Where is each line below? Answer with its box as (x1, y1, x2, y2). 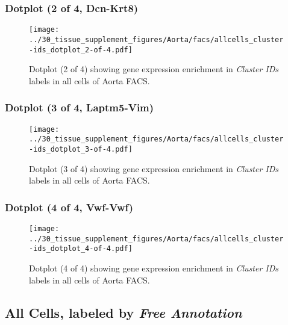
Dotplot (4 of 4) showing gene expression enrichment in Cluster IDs (29, 261, 279, 274)
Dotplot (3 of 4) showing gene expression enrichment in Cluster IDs (29, 162, 279, 175)
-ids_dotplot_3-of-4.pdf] (29, 144, 133, 153)
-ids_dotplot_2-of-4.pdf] (29, 45, 133, 54)
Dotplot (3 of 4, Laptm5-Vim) (5, 100, 154, 115)
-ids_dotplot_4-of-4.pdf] (29, 244, 133, 253)
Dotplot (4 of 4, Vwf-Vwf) (5, 199, 134, 214)
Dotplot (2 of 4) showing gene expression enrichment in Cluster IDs (29, 63, 279, 75)
